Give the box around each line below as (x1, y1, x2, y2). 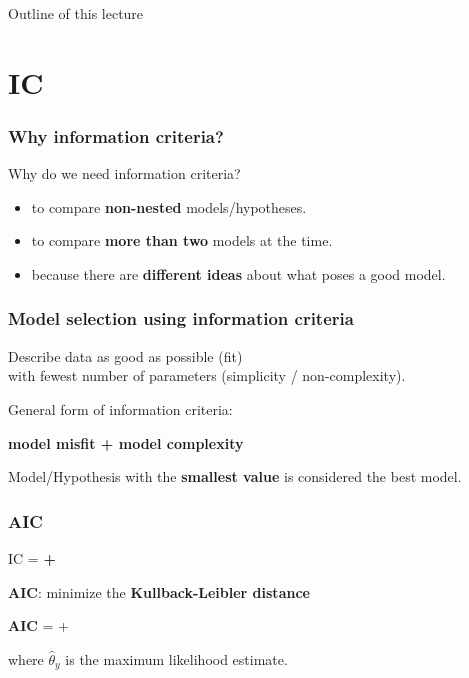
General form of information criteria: (8, 398, 233, 419)
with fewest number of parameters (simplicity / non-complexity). (8, 365, 406, 386)
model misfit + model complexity (8, 432, 244, 453)
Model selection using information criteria (8, 306, 354, 331)
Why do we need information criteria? (8, 163, 241, 184)
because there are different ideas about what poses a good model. (31, 263, 446, 284)
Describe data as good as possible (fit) (8, 345, 243, 366)
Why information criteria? (8, 123, 224, 148)
